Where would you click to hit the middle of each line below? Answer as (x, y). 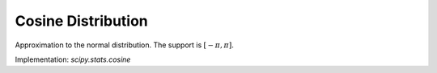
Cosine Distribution (82, 21)
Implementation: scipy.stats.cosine (73, 59)
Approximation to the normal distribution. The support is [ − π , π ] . (125, 45)
